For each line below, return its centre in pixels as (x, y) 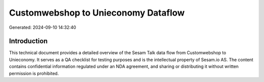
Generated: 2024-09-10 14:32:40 (43, 27)
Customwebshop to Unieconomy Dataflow (97, 13)
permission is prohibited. (34, 73)
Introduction (28, 41)
